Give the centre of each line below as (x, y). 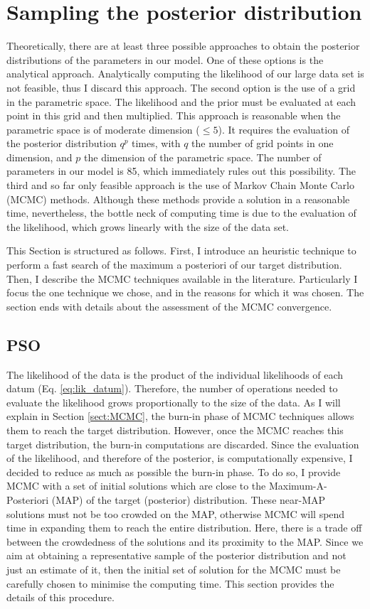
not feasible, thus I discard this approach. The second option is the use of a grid (181, 87)
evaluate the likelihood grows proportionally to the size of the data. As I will (174, 402)
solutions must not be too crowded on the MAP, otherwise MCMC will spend (176, 513)
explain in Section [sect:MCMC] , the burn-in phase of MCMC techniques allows (180, 416)
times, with (156, 143)
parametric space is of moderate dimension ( (103, 129)
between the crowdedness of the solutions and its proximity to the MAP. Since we (185, 541)
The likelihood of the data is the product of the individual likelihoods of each (175, 374)
